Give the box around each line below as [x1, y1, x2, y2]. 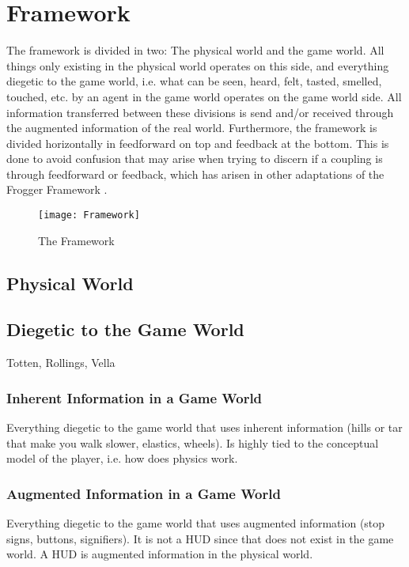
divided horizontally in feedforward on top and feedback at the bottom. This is [6, 134, 389, 151]
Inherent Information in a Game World [6, 387, 263, 407]
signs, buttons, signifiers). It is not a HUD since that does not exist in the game [6, 530, 394, 546]
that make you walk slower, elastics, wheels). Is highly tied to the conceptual [6, 434, 379, 451]
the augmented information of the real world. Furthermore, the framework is [6, 119, 377, 136]
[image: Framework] [38, 210, 140, 221]
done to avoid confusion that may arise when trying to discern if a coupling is [6, 150, 383, 167]
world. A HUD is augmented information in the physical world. [6, 546, 313, 562]
